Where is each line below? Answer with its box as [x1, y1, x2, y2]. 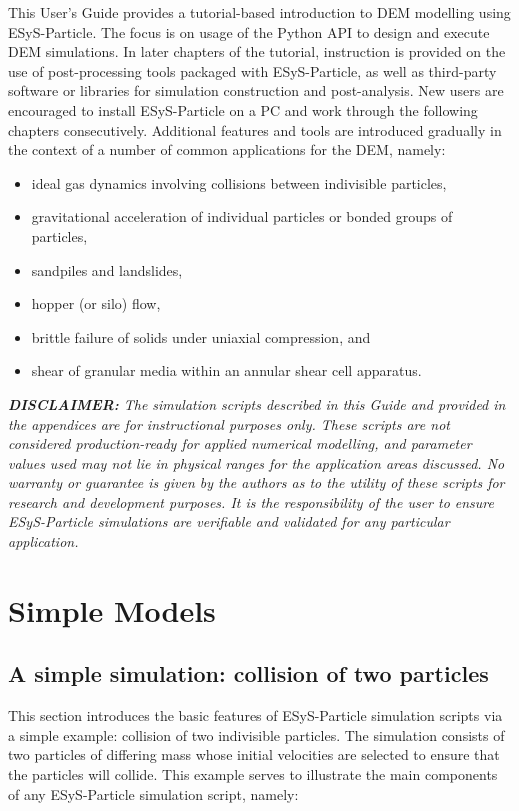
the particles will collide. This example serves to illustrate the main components [8, 764, 498, 785]
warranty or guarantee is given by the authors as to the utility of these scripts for [8, 472, 505, 493]
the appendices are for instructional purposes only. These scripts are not [8, 413, 450, 434]
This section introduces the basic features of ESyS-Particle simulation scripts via [8, 705, 503, 726]
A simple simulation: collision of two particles [8, 658, 489, 689]
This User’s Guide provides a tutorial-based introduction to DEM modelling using [8, 2, 511, 22]
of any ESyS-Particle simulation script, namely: [8, 783, 299, 804]
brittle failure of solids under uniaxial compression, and [31, 326, 371, 347]
